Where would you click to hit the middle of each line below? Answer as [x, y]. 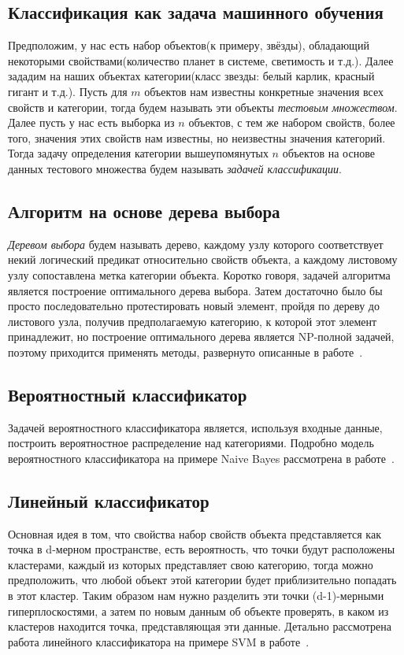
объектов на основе [328, 153]
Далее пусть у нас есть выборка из [91, 122]
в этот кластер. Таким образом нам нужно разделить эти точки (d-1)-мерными [196, 596]
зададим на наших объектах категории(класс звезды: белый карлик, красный [191, 76]
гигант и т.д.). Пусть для [68, 91]
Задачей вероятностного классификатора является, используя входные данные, [195, 427]
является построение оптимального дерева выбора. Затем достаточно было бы [195, 290]
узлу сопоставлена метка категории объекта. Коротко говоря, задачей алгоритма [199, 274]
